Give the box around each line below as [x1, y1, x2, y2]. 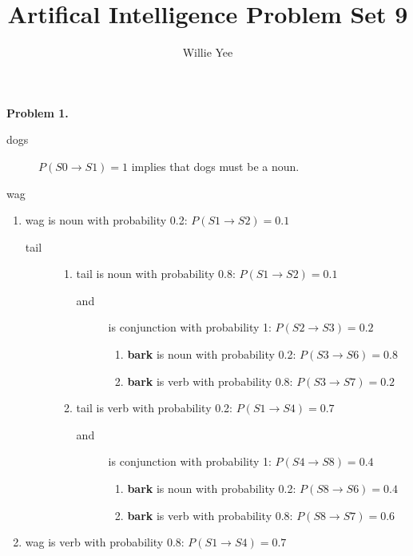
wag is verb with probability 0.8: [25, 534, 185, 550]
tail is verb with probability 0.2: [76, 399, 233, 416]
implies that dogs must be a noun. [131, 157, 300, 174]
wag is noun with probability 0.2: [25, 212, 188, 228]
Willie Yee [182, 44, 233, 61]
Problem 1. [6, 104, 69, 121]
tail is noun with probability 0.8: [76, 265, 236, 282]
